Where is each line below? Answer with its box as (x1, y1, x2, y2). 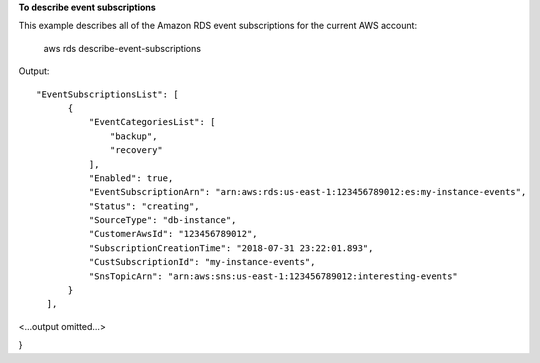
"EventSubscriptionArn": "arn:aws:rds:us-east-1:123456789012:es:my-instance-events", (88, 186, 527, 198)
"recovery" (110, 145, 164, 156)
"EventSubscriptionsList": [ (36, 88, 179, 100)
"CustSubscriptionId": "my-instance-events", (88, 256, 316, 268)
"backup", (110, 130, 158, 142)
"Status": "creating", (88, 200, 200, 212)
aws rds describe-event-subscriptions (43, 42, 202, 54)
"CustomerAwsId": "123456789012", (88, 228, 259, 240)
